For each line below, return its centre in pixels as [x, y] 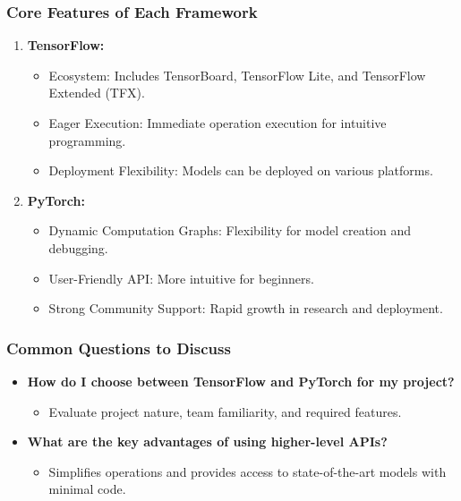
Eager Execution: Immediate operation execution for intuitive [218, 123]
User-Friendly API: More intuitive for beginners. [181, 278]
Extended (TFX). [97, 93]
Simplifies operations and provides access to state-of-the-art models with [248, 471]
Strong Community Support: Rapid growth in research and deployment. [246, 308]
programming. [87, 140]
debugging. [78, 247]
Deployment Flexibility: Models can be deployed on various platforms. [241, 170]
